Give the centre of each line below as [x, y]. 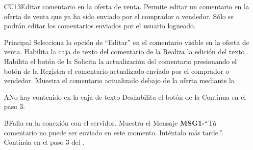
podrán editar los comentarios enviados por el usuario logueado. [100, 26]
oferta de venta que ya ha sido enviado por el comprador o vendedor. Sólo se [119, 16]
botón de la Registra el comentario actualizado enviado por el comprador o [116, 71]
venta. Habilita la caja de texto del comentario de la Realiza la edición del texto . [126, 52]
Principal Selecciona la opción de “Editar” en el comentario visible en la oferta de [126, 42]
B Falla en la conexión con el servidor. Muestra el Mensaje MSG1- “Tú [110, 122]
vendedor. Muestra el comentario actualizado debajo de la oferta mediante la [119, 80]
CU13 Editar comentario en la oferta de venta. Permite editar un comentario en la [126, 6]
